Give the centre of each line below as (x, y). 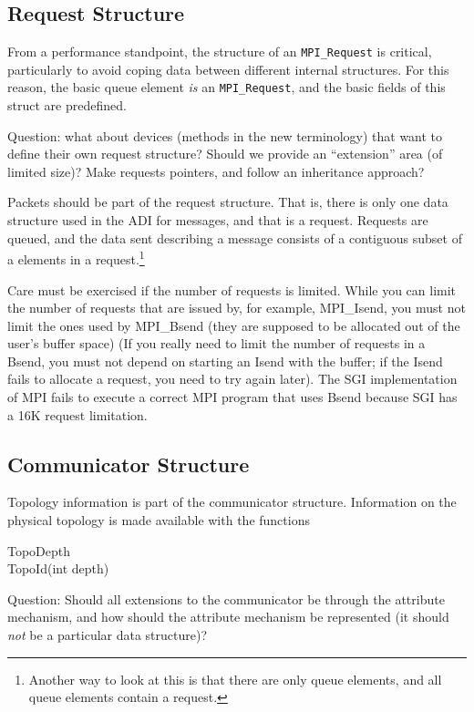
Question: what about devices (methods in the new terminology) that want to (225, 135)
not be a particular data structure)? (108, 635)
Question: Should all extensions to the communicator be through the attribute (226, 598)
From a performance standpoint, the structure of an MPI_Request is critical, (220, 52)
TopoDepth (39, 550)
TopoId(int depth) (58, 568)
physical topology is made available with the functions (159, 520)
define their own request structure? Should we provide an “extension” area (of (225, 154)
